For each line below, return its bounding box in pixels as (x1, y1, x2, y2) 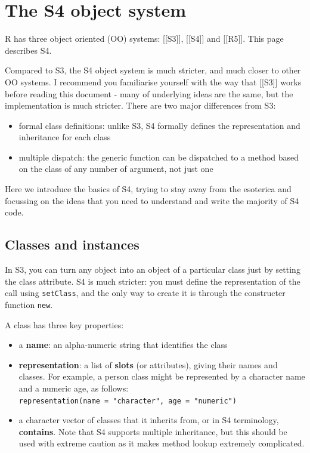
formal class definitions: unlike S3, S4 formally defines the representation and (18, 119, 300, 131)
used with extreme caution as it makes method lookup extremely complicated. (18, 437, 305, 449)
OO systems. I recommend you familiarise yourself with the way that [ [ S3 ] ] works (5, 75, 302, 88)
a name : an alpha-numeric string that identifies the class (18, 338, 228, 351)
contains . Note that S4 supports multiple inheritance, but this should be (18, 425, 287, 437)
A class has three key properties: (5, 318, 124, 331)
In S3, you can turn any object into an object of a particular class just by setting (5, 263, 300, 276)
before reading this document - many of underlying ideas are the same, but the (5, 87, 293, 100)
